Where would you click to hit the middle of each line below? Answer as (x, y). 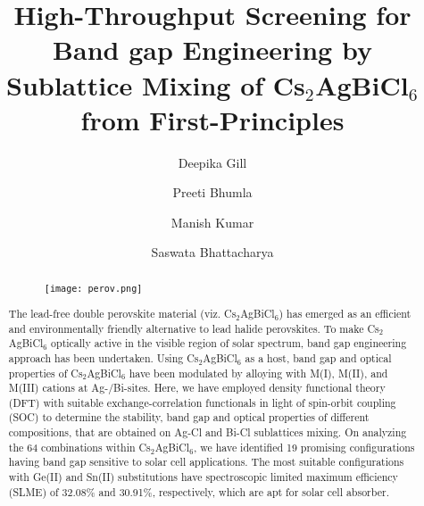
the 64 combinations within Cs (79, 447)
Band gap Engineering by (212, 50)
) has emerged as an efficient (345, 313)
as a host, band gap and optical (318, 357)
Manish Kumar (212, 222)
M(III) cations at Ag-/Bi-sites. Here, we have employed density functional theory (197, 388)
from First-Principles (212, 119)
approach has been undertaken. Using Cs (104, 357)
